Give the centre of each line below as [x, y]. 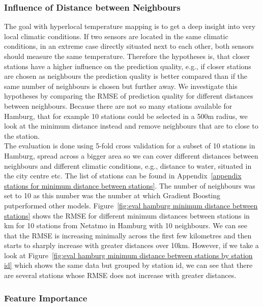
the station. [22, 135]
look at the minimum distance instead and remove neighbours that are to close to [131, 126]
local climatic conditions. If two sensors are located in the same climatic [116, 36]
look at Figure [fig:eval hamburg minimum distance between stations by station [128, 255]
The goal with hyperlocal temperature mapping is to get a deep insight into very [130, 26]
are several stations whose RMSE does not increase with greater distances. [120, 275]
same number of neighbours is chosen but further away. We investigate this [121, 86]
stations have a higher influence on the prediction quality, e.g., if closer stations [128, 66]
